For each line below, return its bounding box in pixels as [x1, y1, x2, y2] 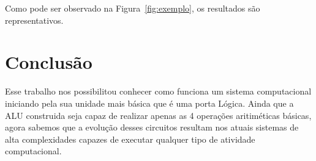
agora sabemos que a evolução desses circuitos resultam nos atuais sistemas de [5, 121, 299, 134]
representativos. [5, 13, 64, 26]
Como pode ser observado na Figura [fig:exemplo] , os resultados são [5, 2, 260, 14]
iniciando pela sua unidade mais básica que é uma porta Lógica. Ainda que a [5, 96, 294, 109]
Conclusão [5, 49, 92, 74]
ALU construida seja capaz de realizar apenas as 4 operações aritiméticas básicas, [5, 109, 312, 121]
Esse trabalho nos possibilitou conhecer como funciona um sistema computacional [5, 85, 312, 98]
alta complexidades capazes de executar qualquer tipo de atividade [5, 132, 255, 145]
